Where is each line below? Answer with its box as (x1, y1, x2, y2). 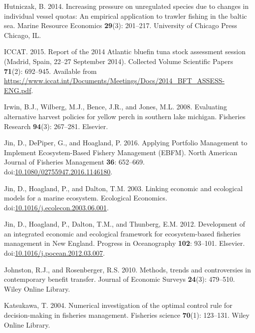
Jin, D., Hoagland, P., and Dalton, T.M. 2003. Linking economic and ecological (4, 183, 243, 193)
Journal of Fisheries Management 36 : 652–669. (4, 157, 145, 167)
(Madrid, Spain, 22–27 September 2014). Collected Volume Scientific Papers (4, 56, 233, 66)
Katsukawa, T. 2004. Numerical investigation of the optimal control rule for (4, 300, 232, 310)
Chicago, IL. (4, 30, 41, 40)
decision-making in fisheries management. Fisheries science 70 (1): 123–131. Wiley (4, 310, 250, 320)
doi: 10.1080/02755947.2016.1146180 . (4, 166, 113, 176)
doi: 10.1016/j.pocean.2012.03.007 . (4, 248, 105, 258)
